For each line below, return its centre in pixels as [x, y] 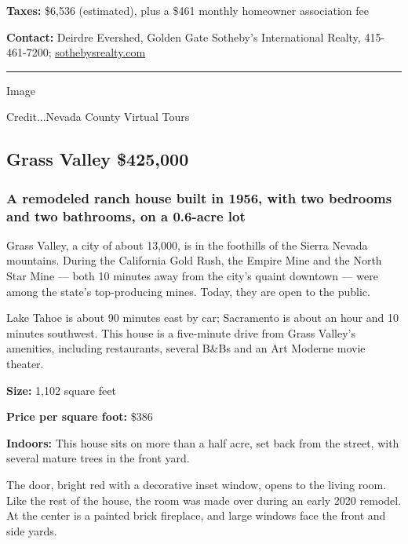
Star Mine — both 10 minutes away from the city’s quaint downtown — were [192, 276]
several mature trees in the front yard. [98, 458]
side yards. [32, 530]
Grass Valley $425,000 [98, 159]
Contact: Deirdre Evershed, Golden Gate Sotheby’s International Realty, [184, 37]
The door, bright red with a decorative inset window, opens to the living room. [197, 485]
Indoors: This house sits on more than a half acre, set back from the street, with [203, 442]
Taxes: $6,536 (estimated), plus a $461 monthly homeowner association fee [188, 10]
